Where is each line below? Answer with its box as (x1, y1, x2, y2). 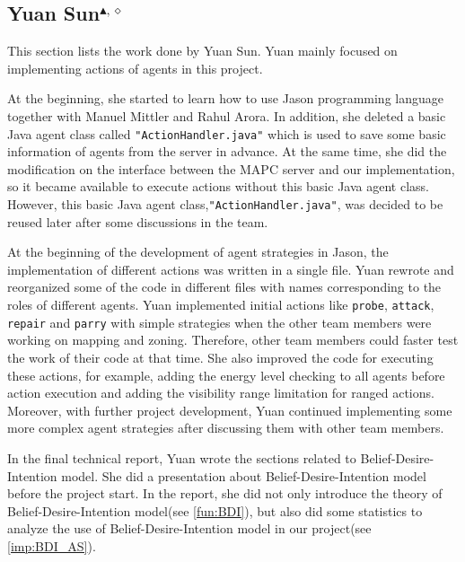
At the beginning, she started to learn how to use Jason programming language (7, 89, 443, 108)
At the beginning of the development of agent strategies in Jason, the (7, 242, 389, 261)
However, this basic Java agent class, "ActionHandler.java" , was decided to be (7, 195, 443, 214)
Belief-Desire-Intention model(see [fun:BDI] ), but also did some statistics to (7, 501, 423, 520)
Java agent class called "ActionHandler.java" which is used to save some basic (7, 124, 446, 143)
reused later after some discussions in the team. (7, 212, 268, 231)
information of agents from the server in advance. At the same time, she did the (7, 142, 447, 161)
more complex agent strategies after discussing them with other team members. (7, 418, 444, 437)
